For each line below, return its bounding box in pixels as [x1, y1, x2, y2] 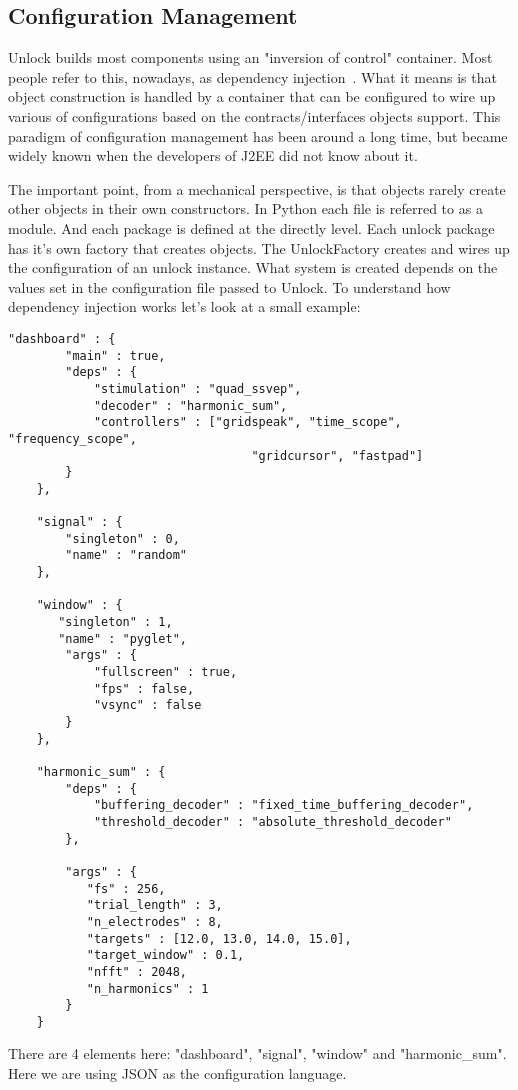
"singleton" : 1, [58, 615, 173, 630]
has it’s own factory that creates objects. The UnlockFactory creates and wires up [8, 237, 510, 258]
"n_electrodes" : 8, [86, 914, 223, 929]
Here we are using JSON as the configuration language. [8, 1063, 347, 1084]
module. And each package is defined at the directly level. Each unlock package [8, 217, 495, 238]
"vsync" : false [93, 698, 202, 713]
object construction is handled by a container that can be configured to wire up [8, 86, 496, 107]
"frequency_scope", [8, 431, 137, 446]
